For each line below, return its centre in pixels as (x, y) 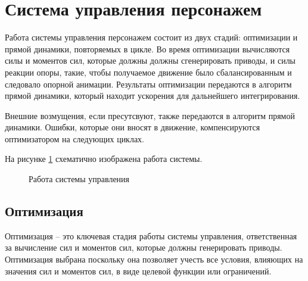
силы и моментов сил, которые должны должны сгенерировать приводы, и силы (150, 60)
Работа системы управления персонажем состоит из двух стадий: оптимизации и (151, 37)
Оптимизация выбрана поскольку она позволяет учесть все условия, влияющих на (154, 259)
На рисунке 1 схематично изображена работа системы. (104, 159)
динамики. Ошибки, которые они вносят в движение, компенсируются (133, 127)
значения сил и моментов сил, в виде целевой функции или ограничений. (138, 271)
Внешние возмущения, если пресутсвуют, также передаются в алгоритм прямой (150, 115)
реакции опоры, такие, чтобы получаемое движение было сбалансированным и (148, 72)
